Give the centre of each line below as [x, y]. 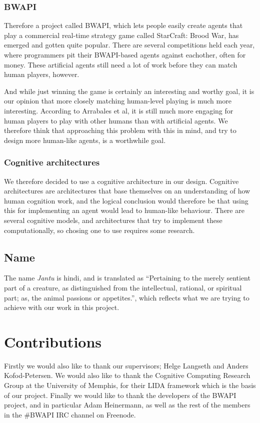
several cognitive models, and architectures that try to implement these [113, 220]
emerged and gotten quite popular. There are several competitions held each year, [129, 45]
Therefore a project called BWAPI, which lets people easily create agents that [123, 25]
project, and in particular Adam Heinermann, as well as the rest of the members [127, 405]
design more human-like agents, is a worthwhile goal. [85, 140]
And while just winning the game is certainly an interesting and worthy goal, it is [129, 91]
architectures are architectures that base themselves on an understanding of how [127, 191]
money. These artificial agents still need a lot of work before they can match [121, 64]
